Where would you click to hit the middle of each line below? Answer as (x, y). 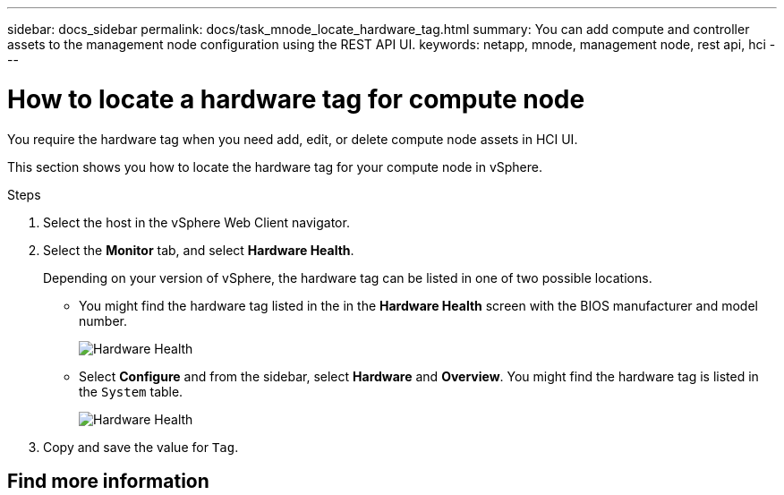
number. (103, 320)
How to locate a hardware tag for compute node (296, 99)
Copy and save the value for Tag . (141, 447)
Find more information (108, 481)
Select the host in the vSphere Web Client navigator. (196, 222)
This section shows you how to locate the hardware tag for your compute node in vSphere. (275, 166)
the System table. (131, 391)
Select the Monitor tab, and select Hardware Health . (199, 250)
